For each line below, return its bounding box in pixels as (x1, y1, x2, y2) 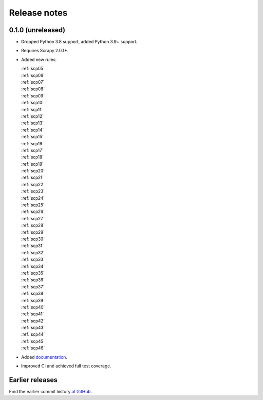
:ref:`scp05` (21, 66, 45, 72)
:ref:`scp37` (21, 284, 45, 289)
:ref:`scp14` (21, 127, 44, 133)
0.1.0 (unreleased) (9, 26, 66, 34)
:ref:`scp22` (21, 181, 45, 187)
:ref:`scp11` (21, 106, 43, 112)
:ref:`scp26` (21, 209, 45, 214)
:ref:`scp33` (21, 256, 45, 263)
